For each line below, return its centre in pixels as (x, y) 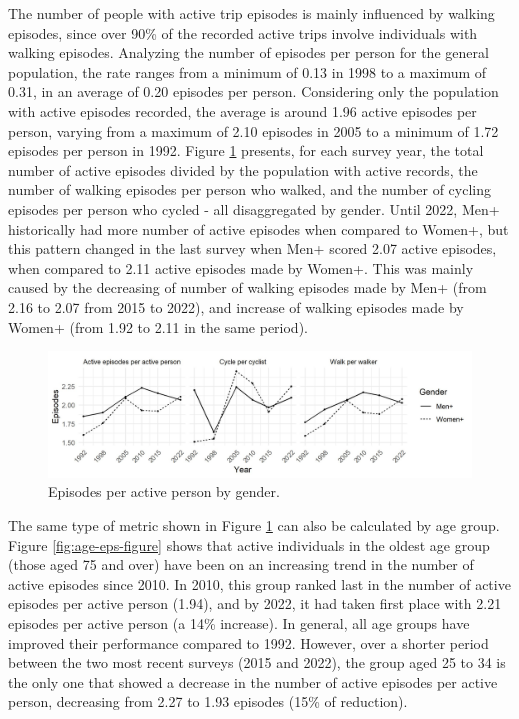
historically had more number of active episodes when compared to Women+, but (258, 228)
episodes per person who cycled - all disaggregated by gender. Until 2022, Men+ (254, 208)
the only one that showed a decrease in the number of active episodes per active (253, 681)
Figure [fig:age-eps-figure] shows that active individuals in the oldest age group (249, 544)
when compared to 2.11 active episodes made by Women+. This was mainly (241, 267)
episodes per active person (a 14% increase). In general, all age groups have (239, 622)
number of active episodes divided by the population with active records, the (243, 169)
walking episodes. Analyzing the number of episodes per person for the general (248, 52)
